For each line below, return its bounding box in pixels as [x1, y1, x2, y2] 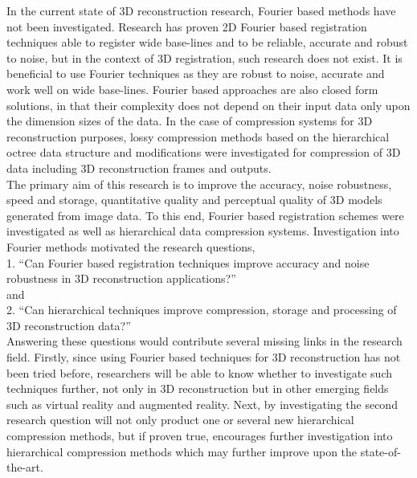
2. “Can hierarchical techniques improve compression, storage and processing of [6, 301, 397, 318]
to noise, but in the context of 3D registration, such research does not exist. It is [6, 49, 403, 66]
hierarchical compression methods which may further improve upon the [6, 443, 358, 460]
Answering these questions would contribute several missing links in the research [6, 333, 403, 349]
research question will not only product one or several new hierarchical [6, 411, 354, 428]
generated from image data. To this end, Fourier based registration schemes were [6, 206, 404, 223]
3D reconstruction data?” [6, 317, 131, 333]
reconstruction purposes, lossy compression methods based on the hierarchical [6, 128, 390, 145]
